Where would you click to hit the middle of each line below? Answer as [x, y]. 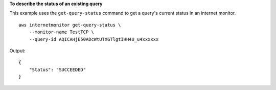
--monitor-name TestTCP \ [62, 32]
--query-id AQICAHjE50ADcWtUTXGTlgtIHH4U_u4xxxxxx [94, 39]
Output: [17, 51]
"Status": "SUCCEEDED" [57, 70]
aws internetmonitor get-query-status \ [70, 25]
